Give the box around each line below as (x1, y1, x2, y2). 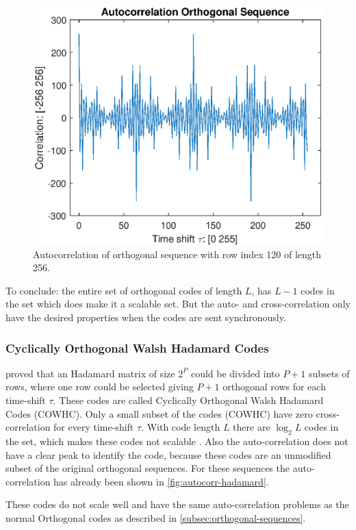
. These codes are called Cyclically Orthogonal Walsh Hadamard (53, 393, 324, 407)
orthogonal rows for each (222, 379, 326, 394)
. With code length (141, 420, 220, 434)
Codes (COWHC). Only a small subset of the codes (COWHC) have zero (5, 406, 313, 420)
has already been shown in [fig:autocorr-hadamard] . (53, 474, 269, 488)
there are (233, 420, 270, 434)
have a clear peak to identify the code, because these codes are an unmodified (5, 447, 331, 462)
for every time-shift (53, 420, 134, 434)
